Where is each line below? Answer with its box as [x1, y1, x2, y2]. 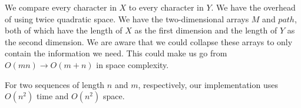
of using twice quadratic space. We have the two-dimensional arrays [5, 12, 249, 25]
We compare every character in [5, 1, 117, 13]
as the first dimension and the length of [134, 24, 277, 36]
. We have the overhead [211, 1, 296, 13]
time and [36, 90, 69, 102]
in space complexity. [96, 58, 169, 70]
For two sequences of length [5, 78, 105, 90]
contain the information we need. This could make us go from [5, 47, 227, 59]
